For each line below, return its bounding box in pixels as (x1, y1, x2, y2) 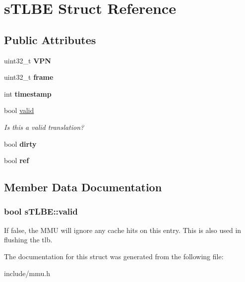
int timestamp (4, 88, 52, 99)
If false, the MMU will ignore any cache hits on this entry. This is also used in (4, 225, 242, 235)
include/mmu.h (4, 268, 50, 278)
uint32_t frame (4, 72, 54, 82)
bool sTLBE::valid (4, 205, 78, 218)
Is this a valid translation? (4, 121, 84, 132)
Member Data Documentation (4, 179, 162, 195)
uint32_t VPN (4, 55, 51, 65)
